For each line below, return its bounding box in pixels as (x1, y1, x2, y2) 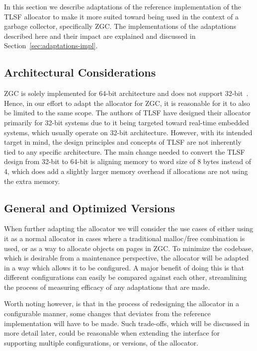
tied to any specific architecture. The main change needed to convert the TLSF (4, 146, 245, 157)
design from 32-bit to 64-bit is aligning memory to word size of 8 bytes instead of (4, 156, 252, 167)
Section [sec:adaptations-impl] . (4, 40, 98, 51)
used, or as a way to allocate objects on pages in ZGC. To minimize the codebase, (4, 243, 254, 253)
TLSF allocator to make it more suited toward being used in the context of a (4, 11, 239, 21)
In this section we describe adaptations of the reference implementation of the (4, 1, 241, 11)
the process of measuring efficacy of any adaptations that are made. (4, 281, 210, 292)
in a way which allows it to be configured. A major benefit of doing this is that (4, 262, 244, 272)
